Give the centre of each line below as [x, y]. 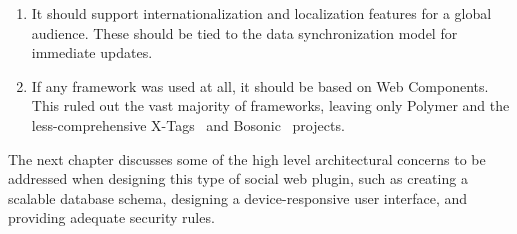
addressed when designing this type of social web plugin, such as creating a [238, 178]
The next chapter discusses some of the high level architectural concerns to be [247, 158]
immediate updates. [92, 52]
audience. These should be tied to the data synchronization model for [244, 32]
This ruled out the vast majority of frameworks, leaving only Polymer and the [270, 105]
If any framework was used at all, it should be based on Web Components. [260, 85]
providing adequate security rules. [111, 217]
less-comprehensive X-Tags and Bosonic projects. [188, 124]
